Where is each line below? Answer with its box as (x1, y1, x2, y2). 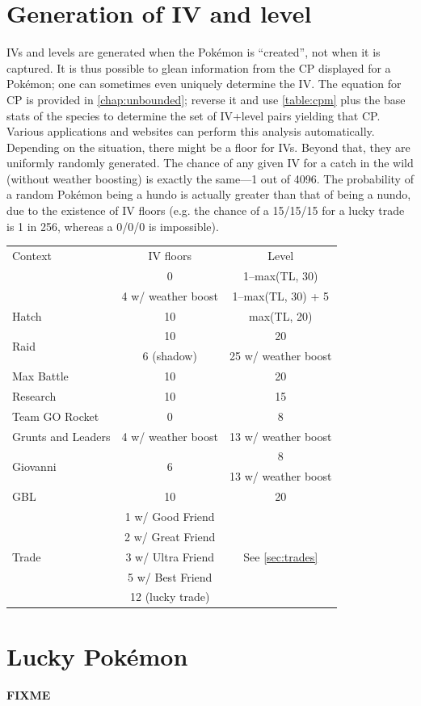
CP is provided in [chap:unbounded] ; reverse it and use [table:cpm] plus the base (6, 90, 406, 107)
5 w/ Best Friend (128, 568, 213, 585)
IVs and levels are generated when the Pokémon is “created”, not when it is (6, 44, 381, 61)
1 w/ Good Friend (124, 507, 215, 524)
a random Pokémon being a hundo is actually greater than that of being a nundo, (6, 186, 411, 203)
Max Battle (12, 368, 69, 385)
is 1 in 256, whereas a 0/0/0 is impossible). (6, 217, 219, 234)
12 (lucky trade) (130, 588, 210, 605)
